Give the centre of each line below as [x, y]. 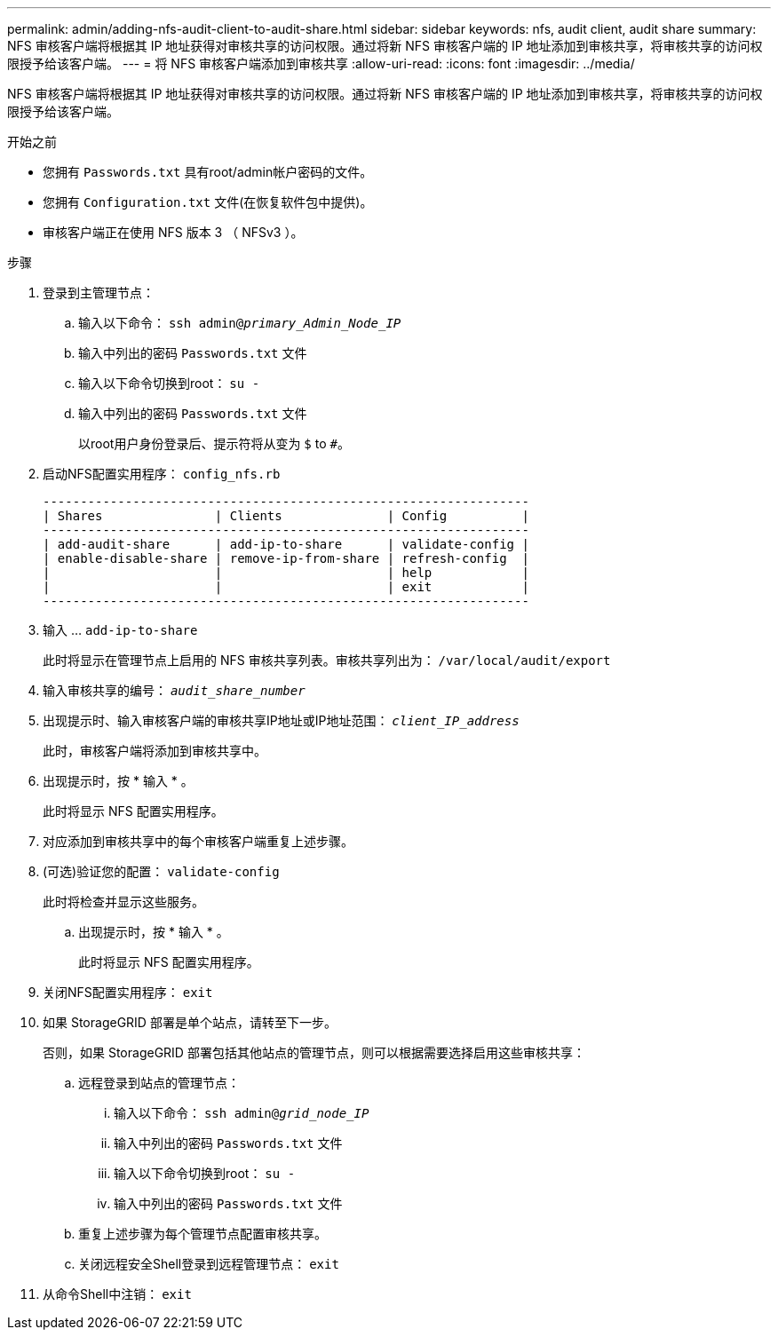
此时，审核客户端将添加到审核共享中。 [155, 751]
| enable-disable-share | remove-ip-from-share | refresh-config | [286, 558]
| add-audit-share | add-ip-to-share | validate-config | [286, 544]
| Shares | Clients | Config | [286, 516]
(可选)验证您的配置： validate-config [161, 871]
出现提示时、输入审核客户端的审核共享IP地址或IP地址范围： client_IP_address [281, 720]
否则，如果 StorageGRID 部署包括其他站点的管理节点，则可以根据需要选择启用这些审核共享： [314, 1052]
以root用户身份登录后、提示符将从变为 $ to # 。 [214, 443]
